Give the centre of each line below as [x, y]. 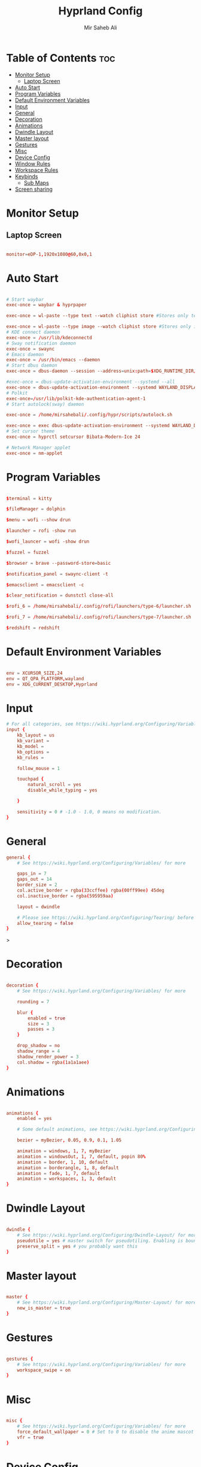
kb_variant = [33, 741]
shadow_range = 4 [39, 1051]
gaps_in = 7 [32, 874]
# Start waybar [25, 299]
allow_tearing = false [45, 923]
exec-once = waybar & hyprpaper [46, 305]
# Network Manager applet [38, 448]
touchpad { [31, 779]
